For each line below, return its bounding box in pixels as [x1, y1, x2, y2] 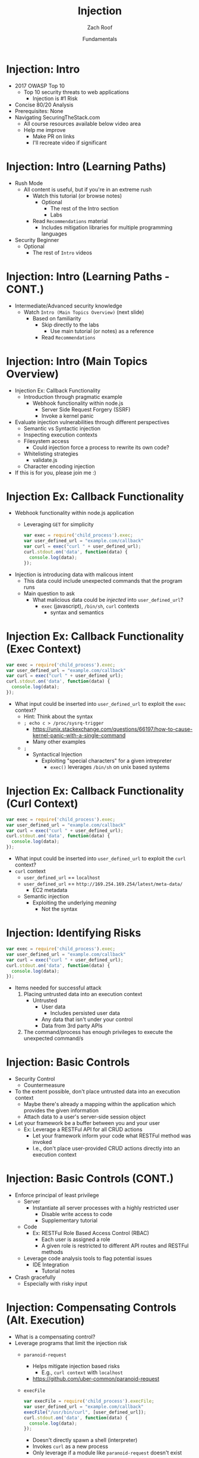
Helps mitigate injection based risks [32, 1363, 120, 1370]
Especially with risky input [23, 1280, 88, 1287]
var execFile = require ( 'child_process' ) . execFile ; [23, 1399, 154, 1404]
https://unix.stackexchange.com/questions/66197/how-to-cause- [32, 725, 193, 733]
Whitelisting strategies [23, 450, 78, 457]
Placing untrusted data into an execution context [23, 991, 143, 998]
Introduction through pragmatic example [23, 393, 123, 400]
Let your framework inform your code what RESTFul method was [32, 1132, 191, 1139]
